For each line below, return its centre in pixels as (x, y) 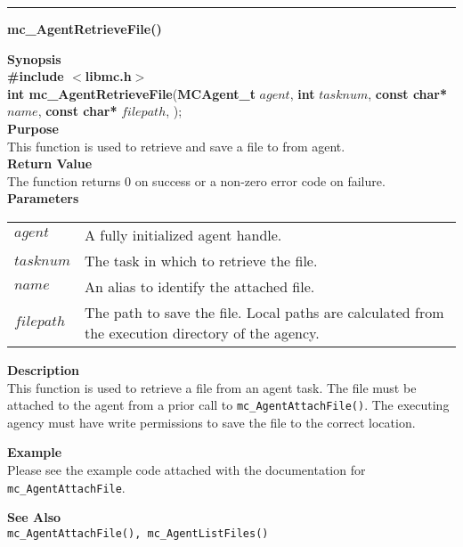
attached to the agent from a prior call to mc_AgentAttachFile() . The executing (228, 405)
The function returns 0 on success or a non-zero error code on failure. (196, 180)
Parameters (43, 198)
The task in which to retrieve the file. (201, 260)
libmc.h (108, 76)
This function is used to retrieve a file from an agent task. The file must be (212, 387)
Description (44, 369)
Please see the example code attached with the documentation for (187, 469)
